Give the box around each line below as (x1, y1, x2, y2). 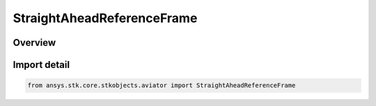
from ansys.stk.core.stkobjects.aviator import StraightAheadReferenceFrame (27, 82, 296, 89)
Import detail (13, 59, 70, 71)
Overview (13, 37, 56, 48)
